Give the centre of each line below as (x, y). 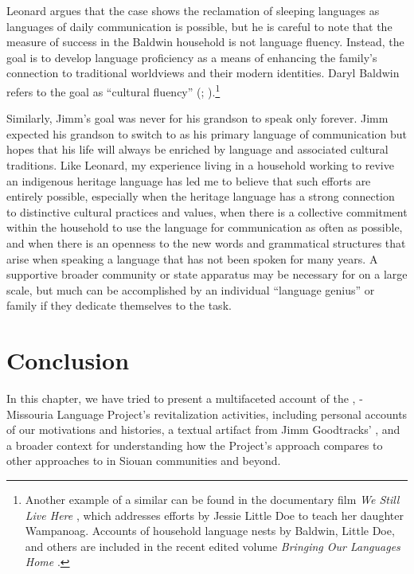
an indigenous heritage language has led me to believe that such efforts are (189, 180)
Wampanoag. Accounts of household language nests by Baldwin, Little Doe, (210, 531)
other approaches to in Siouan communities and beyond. (144, 461)
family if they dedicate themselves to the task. (119, 305)
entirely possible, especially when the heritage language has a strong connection (201, 196)
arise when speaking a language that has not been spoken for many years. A (192, 258)
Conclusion (68, 360)
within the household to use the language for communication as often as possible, (205, 227)
